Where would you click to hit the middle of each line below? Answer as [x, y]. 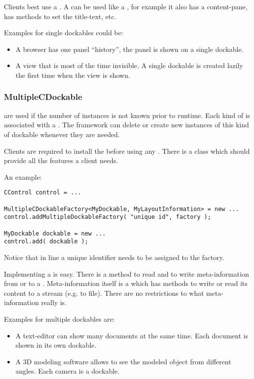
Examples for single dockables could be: [64, 33]
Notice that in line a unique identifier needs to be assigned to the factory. [114, 257]
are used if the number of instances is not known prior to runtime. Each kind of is [127, 115]
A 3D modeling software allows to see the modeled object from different [123, 361]
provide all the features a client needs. [61, 160]
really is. [54, 302]
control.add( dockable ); [46, 242]
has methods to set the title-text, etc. [60, 16]
